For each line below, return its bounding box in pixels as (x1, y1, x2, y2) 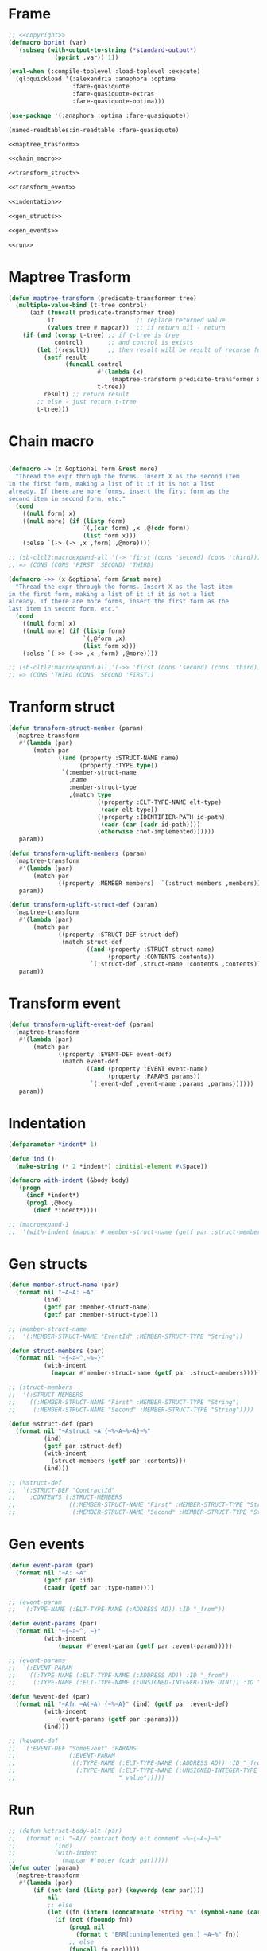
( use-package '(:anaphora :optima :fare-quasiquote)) (8, 111, 191, 119)
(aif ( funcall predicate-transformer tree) (29, 309, 176, 317)
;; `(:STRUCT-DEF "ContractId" (8, 1486, 115, 1494)
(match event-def (61, 1058, 119, 1066)
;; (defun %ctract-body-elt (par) (8, 1827, 123, 1835)
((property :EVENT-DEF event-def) (58, 1050, 172, 1059)
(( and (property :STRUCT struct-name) (86, 945, 215, 954)
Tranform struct (8, 698, 115, 716)
